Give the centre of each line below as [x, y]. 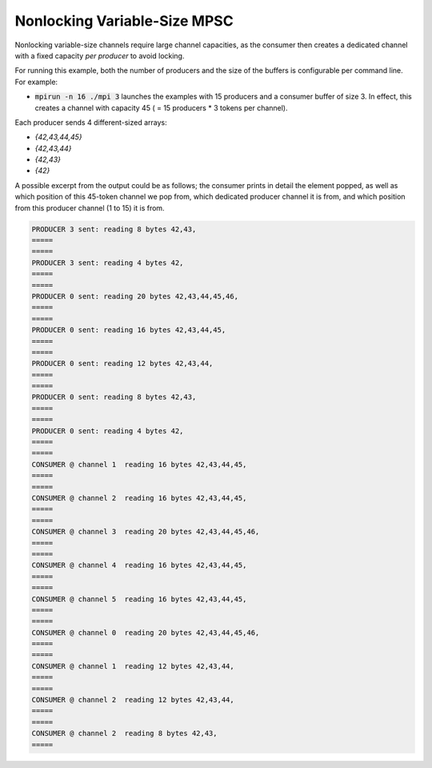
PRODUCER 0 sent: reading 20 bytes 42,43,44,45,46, [135, 296]
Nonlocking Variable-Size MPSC [124, 21]
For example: [36, 82]
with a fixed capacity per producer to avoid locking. [100, 55]
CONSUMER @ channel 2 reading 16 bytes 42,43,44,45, [139, 498]
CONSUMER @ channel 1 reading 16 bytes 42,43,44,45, [139, 464]
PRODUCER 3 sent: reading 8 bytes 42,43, [114, 229]
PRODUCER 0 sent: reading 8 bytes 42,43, [114, 397]
